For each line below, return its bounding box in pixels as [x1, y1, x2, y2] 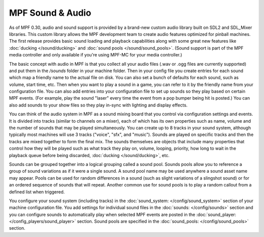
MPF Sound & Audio [9, 7, 91, 18]
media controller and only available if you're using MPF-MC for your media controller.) [9, 52, 182, 58]
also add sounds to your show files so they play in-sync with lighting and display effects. [9, 102, 188, 108]
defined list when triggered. [9, 189, 65, 195]
